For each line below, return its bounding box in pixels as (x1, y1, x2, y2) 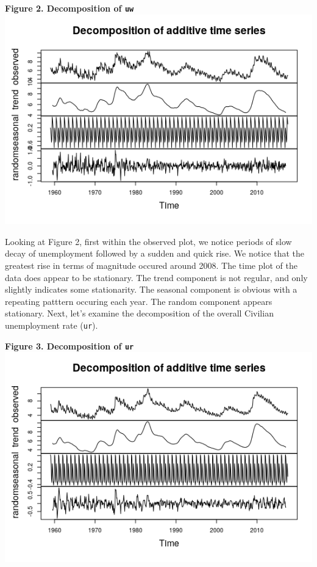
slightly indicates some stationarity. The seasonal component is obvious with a (5, 283, 297, 296)
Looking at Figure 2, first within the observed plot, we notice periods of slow (5, 235, 292, 247)
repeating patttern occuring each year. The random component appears (5, 294, 272, 307)
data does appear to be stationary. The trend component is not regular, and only (5, 271, 308, 283)
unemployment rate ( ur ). (5, 319, 98, 332)
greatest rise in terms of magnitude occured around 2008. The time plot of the (5, 259, 297, 272)
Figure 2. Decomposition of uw (5, 2, 134, 14)
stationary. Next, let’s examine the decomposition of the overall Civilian (5, 307, 274, 320)
